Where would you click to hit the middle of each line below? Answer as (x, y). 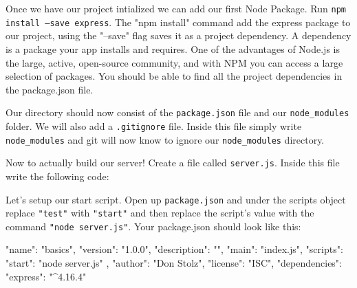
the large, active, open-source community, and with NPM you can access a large (174, 62)
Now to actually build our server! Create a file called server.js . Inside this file (173, 163)
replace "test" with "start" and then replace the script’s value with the (160, 213)
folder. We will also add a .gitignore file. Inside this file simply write (154, 125)
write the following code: (57, 176)
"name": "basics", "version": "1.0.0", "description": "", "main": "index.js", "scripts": (174, 249)
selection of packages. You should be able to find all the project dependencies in (174, 76)
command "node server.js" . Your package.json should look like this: (153, 226)
